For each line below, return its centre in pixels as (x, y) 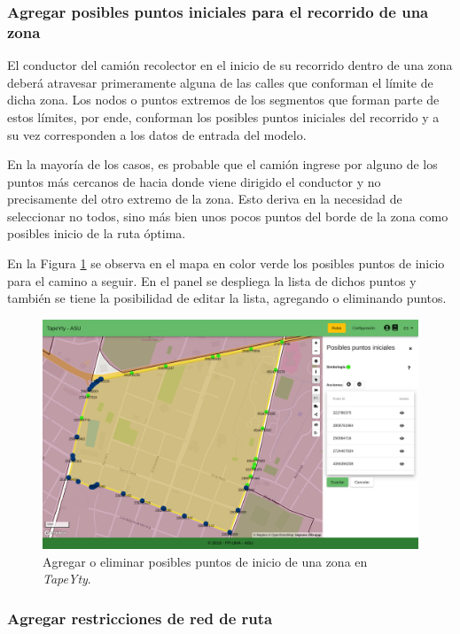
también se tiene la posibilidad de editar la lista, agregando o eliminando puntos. (227, 298)
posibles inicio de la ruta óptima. (97, 233)
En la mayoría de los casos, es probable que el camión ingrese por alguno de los (222, 164)
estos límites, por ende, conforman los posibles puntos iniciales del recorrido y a (223, 116)
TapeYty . (67, 579)
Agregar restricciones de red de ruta (140, 618)
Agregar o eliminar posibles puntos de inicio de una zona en (205, 561)
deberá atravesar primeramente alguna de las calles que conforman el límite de (220, 82)
